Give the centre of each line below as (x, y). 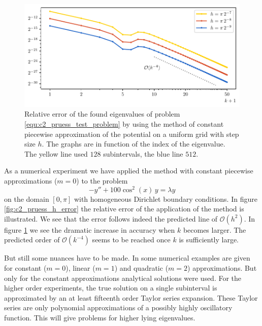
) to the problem (102, 180)
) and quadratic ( (141, 268)
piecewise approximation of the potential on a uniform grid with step (132, 134)
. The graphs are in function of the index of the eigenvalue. (134, 144)
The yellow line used (56, 153)
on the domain (27, 198)
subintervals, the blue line (143, 153)
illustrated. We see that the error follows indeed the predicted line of (111, 218)
